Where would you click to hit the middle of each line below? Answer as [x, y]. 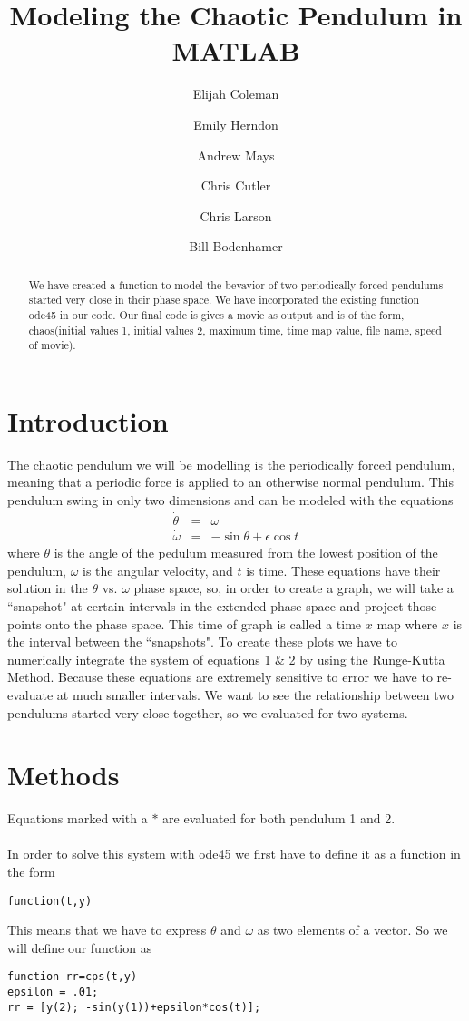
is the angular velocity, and [158, 570]
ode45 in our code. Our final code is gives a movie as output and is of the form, [216, 314]
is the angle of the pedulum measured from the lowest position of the [246, 553]
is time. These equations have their [343, 570]
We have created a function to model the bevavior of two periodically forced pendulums [236, 284]
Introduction [88, 420]
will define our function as [80, 947]
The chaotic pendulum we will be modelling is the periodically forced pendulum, [231, 464]
